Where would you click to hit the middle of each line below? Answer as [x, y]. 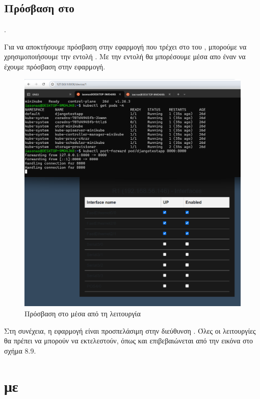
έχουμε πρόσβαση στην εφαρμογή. [55, 66]
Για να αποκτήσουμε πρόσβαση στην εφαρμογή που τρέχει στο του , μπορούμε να [125, 46]
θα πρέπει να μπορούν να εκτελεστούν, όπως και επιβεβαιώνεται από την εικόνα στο [129, 341]
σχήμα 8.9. [20, 350]
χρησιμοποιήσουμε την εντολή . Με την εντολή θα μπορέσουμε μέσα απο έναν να [125, 56]
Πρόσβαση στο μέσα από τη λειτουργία [83, 313]
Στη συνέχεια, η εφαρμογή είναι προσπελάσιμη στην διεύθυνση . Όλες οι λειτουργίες [130, 330]
